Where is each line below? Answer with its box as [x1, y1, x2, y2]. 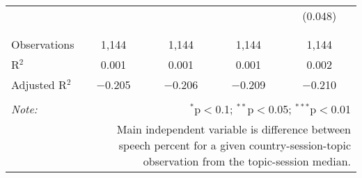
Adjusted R [11, 76, 67, 92]
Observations [11, 36, 74, 52]
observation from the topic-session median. [143, 153, 351, 169]
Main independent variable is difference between [116, 121, 351, 137]
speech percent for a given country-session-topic [118, 137, 351, 153]
